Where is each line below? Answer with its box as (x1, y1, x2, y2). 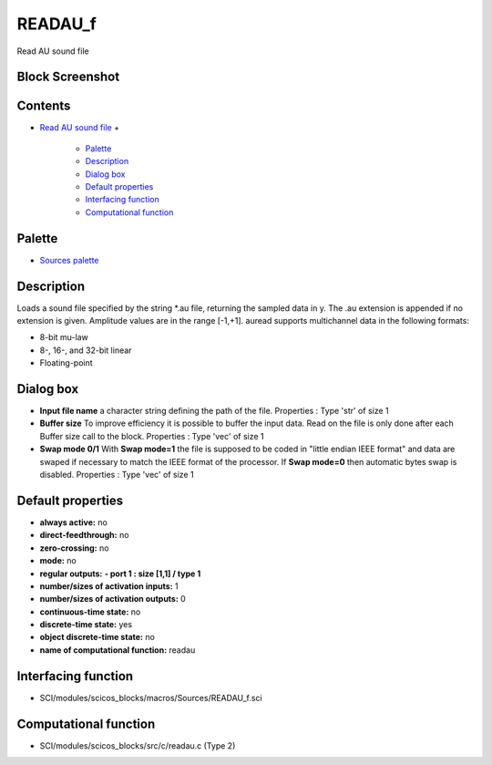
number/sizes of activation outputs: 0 (39, 594, 186, 605)
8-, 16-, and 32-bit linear (39, 345, 132, 356)
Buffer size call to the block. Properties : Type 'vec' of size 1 (39, 430, 264, 441)
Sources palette (39, 254, 99, 265)
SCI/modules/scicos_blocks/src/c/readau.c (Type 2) (39, 739, 236, 751)
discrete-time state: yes (39, 619, 132, 630)
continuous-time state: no (39, 606, 141, 617)
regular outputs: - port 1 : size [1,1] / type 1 (39, 568, 201, 579)
